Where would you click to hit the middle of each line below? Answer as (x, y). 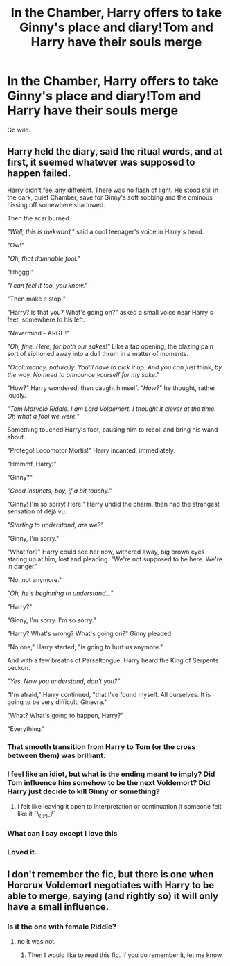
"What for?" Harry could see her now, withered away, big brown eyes (106, 552)
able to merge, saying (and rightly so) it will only (113, 896)
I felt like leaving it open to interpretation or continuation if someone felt (119, 806)
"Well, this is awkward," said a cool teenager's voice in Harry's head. (106, 231)
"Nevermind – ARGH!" (38, 333)
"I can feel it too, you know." (47, 285)
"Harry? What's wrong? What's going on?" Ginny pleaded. (90, 633)
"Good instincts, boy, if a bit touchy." (60, 491)
